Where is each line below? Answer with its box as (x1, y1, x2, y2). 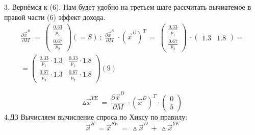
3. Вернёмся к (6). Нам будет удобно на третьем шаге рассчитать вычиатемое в (4, 2, 251, 12)
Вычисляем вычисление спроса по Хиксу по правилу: (20, 111, 188, 122)
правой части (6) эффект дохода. (4, 11, 106, 22)
